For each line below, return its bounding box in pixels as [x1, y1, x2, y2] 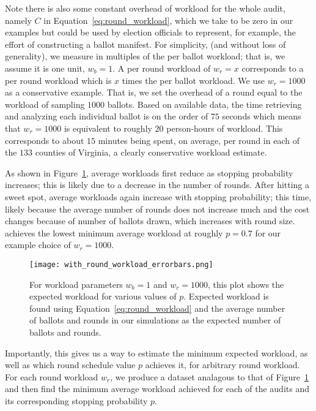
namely [5, 13, 32, 26]
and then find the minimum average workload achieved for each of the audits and [5, 382, 309, 395]
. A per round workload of [112, 61, 211, 74]
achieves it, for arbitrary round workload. [145, 358, 300, 371]
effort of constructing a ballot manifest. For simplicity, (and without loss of [5, 37, 286, 50]
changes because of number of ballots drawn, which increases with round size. [5, 214, 295, 227]
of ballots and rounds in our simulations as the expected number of [29, 314, 281, 326]
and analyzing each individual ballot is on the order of [5, 110, 208, 123]
